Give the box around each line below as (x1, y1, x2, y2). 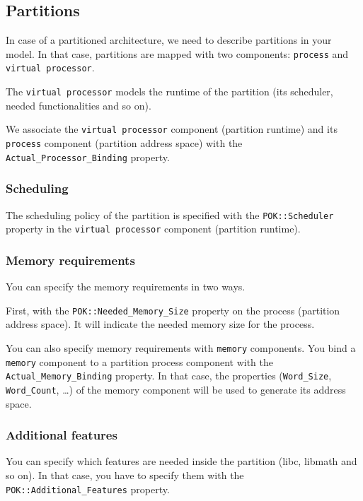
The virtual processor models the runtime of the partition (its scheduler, (6, 84, 333, 99)
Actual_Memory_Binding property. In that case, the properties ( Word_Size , (6, 368, 332, 383)
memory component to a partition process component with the (6, 354, 274, 369)
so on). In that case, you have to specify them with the (6, 467, 244, 482)
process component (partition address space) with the (6, 136, 243, 151)
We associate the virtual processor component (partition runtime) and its (6, 122, 338, 136)
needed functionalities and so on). (6, 98, 151, 112)
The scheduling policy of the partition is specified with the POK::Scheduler (6, 207, 334, 222)
